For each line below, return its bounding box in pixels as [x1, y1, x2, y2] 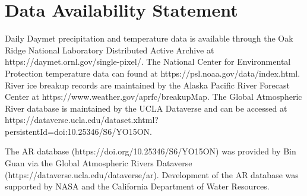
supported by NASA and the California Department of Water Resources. [5, 180, 270, 192]
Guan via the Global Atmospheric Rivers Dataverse [5, 157, 192, 169]
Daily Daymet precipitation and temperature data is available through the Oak [5, 32, 293, 45]
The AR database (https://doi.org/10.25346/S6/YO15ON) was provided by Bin [5, 145, 296, 157]
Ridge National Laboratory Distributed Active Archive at [5, 43, 214, 56]
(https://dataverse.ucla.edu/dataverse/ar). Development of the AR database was [5, 168, 299, 181]
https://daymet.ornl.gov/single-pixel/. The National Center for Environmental [5, 55, 291, 68]
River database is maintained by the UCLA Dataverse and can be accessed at [5, 102, 287, 114]
